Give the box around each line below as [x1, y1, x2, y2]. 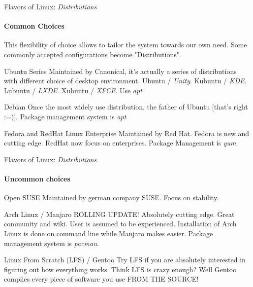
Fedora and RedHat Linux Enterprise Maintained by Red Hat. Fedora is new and [4, 128, 250, 138]
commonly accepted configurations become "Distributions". [4, 49, 181, 59]
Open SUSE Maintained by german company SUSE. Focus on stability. [4, 192, 219, 203]
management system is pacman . [4, 238, 99, 248]
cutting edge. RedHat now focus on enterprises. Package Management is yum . [4, 138, 238, 148]
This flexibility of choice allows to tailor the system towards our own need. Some [4, 39, 247, 50]
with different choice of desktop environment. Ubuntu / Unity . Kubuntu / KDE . [4, 75, 247, 86]
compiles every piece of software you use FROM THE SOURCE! [4, 274, 199, 284]
